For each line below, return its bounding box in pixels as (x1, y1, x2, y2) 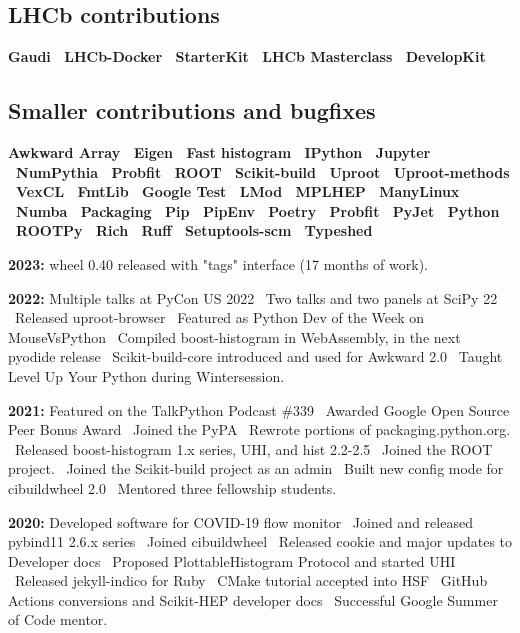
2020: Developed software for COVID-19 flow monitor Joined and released (8, 511, 473, 532)
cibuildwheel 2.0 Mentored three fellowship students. (8, 477, 337, 498)
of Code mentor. (8, 609, 108, 630)
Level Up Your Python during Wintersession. (8, 365, 285, 386)
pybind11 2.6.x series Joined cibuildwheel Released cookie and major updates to (8, 531, 513, 552)
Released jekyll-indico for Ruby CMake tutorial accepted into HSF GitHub (14, 570, 488, 591)
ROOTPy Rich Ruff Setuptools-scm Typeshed (16, 220, 373, 241)
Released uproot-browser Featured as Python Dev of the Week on (14, 307, 425, 328)
